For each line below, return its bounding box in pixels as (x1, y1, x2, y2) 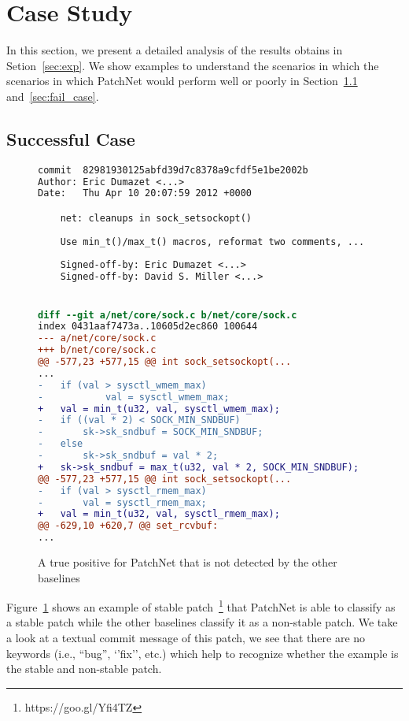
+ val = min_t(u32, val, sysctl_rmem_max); (38, 508, 280, 520)
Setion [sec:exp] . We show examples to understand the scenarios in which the (6, 57, 379, 73)
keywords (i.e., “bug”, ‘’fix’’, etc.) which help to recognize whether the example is (6, 645, 399, 661)
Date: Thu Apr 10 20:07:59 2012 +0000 (38, 188, 252, 199)
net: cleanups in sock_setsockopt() (60, 212, 252, 224)
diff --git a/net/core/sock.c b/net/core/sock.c (38, 309, 297, 321)
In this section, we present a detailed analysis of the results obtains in (6, 42, 343, 58)
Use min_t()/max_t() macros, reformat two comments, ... (60, 236, 365, 247)
